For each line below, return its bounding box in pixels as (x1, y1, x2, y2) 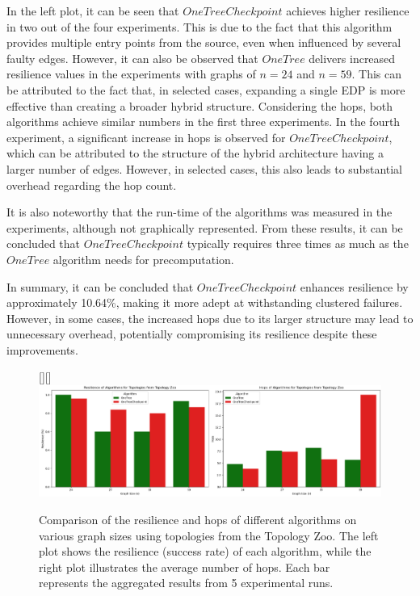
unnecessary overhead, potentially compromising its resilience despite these (6, 325, 377, 342)
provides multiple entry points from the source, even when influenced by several (6, 34, 401, 51)
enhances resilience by (300, 278, 409, 295)
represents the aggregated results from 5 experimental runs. (39, 574, 334, 591)
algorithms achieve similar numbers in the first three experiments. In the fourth (6, 113, 401, 130)
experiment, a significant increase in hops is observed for (6, 128, 286, 145)
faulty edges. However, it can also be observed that (6, 49, 258, 66)
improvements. (6, 341, 78, 358)
